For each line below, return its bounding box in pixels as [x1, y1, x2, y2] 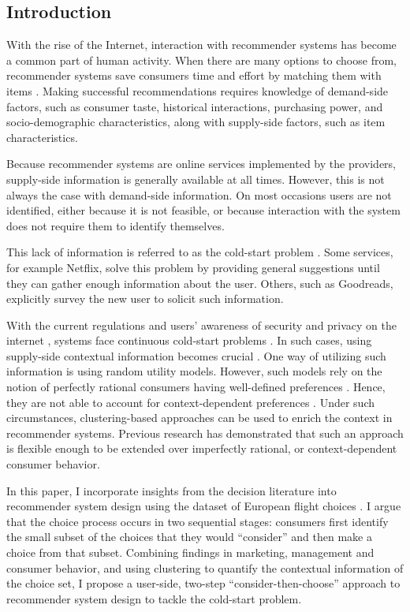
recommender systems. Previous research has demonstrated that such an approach [6, 424, 404, 441]
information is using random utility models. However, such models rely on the [6, 363, 382, 379]
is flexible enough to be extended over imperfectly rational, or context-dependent [6, 440, 397, 457]
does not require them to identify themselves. [6, 217, 225, 233]
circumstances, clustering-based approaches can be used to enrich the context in [6, 409, 393, 426]
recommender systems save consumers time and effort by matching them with [6, 67, 382, 84]
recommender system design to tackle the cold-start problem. [6, 590, 302, 606]
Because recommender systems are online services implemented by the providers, [6, 155, 396, 172]
